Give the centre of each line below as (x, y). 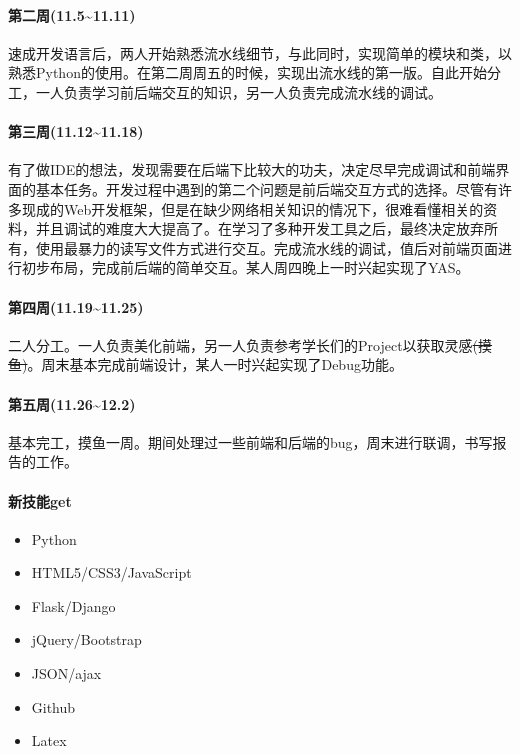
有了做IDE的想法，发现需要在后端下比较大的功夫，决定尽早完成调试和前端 (252, 169)
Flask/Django (73, 605)
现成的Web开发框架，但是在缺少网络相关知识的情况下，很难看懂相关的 (252, 208)
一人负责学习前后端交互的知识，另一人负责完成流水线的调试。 (238, 91)
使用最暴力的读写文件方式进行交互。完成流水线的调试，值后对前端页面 (266, 247)
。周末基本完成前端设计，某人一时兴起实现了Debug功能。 (215, 364)
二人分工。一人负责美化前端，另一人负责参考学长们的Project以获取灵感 (240, 344)
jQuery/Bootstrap (86, 639)
